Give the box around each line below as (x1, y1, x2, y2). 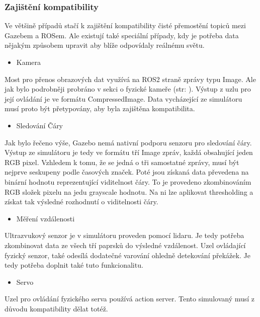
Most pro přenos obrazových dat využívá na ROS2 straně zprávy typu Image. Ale (5, 73, 256, 84)
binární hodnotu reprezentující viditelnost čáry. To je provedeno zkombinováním (5, 176, 251, 187)
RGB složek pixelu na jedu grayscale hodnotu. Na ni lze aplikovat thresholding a (5, 186, 253, 197)
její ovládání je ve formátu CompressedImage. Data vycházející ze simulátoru (5, 93, 242, 104)
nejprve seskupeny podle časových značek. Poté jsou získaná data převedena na (5, 167, 249, 177)
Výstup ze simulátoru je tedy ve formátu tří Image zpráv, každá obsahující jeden (5, 147, 253, 157)
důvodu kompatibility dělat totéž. (5, 303, 108, 313)
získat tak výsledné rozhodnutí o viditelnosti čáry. (5, 196, 158, 207)
